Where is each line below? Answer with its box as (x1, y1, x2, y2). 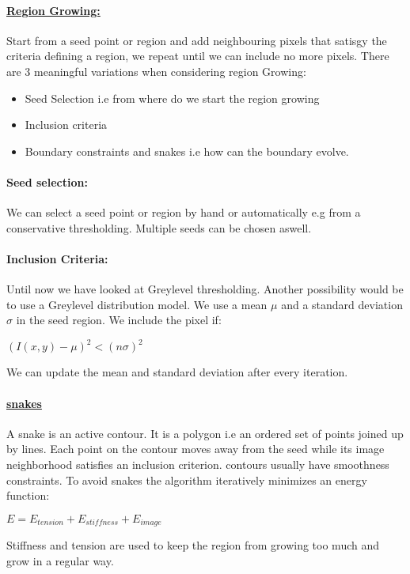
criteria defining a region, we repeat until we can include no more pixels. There (6, 47, 389, 64)
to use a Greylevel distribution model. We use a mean (6, 296, 268, 312)
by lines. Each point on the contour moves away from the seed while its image (6, 440, 385, 457)
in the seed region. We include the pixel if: (16, 312, 222, 328)
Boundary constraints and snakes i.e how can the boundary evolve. (25, 142, 349, 159)
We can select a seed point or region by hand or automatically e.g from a (6, 204, 361, 221)
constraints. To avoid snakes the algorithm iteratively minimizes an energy (6, 471, 367, 488)
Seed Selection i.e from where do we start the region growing (25, 89, 320, 106)
